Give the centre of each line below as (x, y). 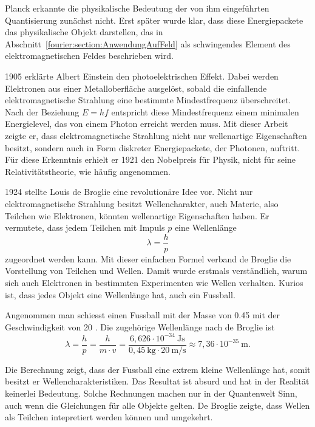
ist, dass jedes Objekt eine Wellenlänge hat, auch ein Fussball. (120, 294)
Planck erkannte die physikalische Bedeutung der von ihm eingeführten (137, 8)
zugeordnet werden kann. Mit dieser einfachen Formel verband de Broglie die (148, 258)
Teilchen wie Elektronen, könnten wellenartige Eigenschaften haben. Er (137, 215)
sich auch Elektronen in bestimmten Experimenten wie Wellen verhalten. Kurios (154, 282)
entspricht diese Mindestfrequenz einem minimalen (205, 111)
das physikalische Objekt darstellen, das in (84, 32)
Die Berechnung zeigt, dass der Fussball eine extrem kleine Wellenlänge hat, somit (158, 369)
